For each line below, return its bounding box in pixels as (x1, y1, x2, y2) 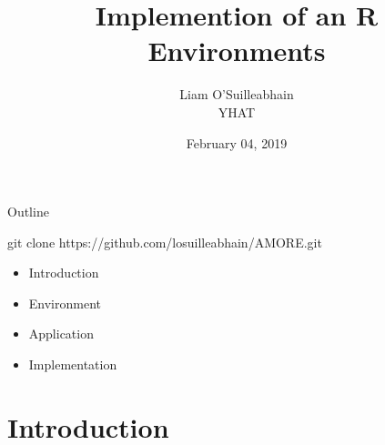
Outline (7, 202, 49, 221)
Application (28, 324, 94, 343)
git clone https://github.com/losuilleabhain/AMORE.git (7, 232, 322, 251)
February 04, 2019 (186, 133, 288, 152)
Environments (147, 32, 326, 69)
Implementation (28, 355, 117, 374)
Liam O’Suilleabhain (179, 85, 294, 104)
